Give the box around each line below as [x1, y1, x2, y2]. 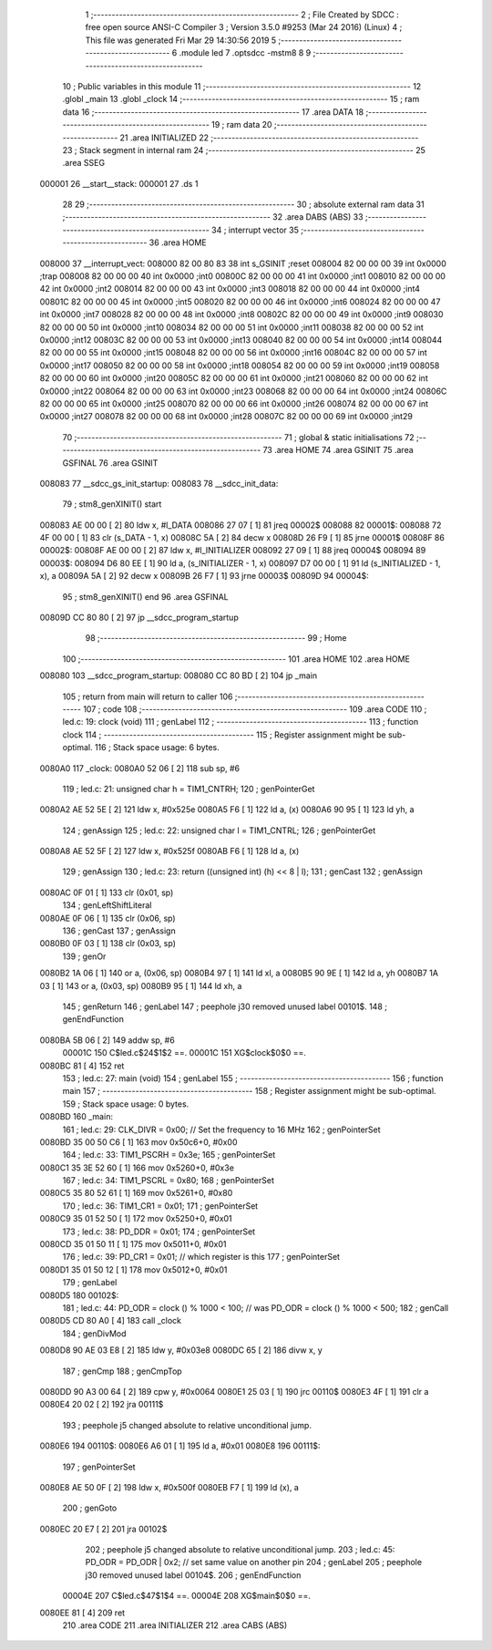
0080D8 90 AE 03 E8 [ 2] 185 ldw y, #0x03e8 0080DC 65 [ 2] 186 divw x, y [39, 1345, 323, 1356]
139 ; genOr [62, 951, 107, 962]
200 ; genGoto [62, 1502, 118, 1513]
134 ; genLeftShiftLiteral [62, 900, 152, 911]
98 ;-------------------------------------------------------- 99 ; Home [85, 633, 347, 644]
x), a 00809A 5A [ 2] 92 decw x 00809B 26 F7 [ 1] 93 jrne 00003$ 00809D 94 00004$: [39, 571, 369, 582]
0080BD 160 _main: [39, 1111, 114, 1122]
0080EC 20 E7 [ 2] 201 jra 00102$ [39, 1523, 168, 1534]
